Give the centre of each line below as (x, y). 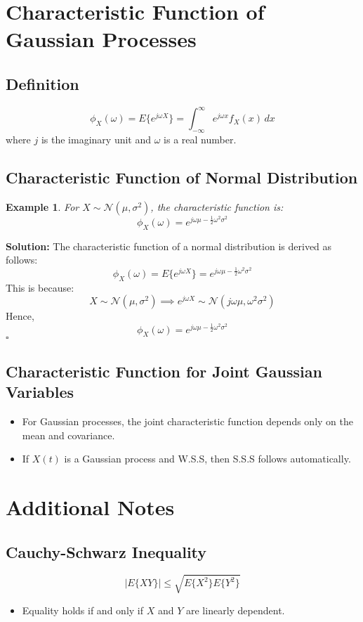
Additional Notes (90, 507)
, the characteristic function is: (217, 206)
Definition (42, 83)
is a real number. (200, 140)
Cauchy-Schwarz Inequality (106, 551)
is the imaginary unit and (96, 140)
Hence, (20, 316)
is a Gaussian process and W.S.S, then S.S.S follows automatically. (207, 459)
